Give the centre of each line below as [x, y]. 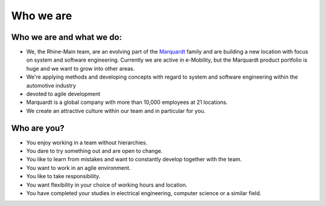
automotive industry [51, 85]
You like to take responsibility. [63, 176]
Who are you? [38, 128]
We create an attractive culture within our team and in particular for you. [116, 111]
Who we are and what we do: [66, 37]
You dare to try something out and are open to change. [94, 151]
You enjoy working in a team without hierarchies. [87, 143]
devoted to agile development [63, 94]
